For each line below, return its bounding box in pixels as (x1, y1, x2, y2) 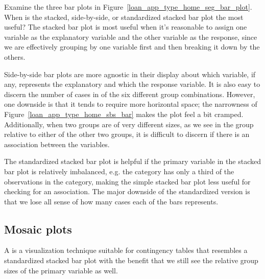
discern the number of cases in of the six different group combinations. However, (4, 88, 255, 99)
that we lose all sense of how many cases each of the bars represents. (4, 196, 219, 206)
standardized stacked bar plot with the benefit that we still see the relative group (4, 255, 258, 266)
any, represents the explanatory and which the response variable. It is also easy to (4, 79, 260, 89)
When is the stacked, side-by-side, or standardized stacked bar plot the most (4, 11, 244, 22)
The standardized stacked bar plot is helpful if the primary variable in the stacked (4, 156, 261, 167)
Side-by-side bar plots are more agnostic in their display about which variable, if (4, 68, 256, 79)
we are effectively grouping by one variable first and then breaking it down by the (4, 41, 260, 52)
